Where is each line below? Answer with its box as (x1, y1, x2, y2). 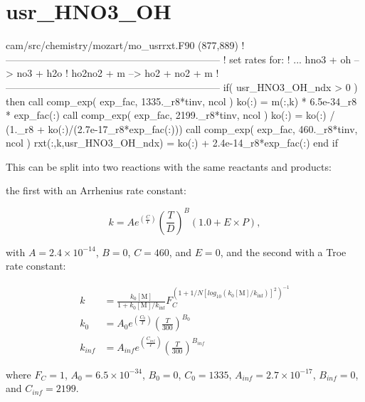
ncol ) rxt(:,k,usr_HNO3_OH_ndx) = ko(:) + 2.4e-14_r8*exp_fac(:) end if (6, 135, 338, 150)
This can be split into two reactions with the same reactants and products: (6, 159, 332, 174)
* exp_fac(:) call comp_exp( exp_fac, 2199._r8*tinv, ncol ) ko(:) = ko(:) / (6, 107, 335, 122)
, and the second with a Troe (220, 244, 347, 259)
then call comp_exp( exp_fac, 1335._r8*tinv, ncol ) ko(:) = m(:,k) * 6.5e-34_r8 (6, 93, 357, 108)
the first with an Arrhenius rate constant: (6, 183, 186, 198)
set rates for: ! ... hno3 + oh (229, 51, 351, 66)
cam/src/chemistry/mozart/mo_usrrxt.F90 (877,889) (6, 38, 238, 53)
